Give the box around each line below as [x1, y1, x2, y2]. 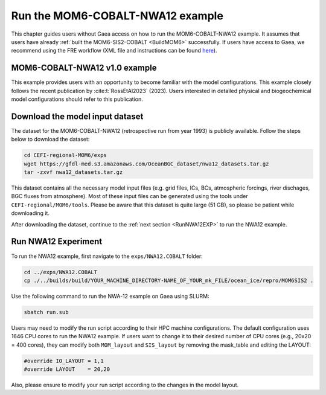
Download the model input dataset [11, 111, 144, 121]
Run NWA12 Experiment [11, 236, 103, 247]
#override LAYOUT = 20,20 [24, 366, 110, 373]
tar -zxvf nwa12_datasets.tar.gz [24, 169, 123, 176]
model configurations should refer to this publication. [11, 95, 143, 103]
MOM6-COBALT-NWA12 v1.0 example [11, 63, 157, 73]
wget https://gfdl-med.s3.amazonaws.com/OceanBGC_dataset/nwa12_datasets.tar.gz [24, 160, 269, 167]
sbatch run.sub [24, 309, 69, 315]
